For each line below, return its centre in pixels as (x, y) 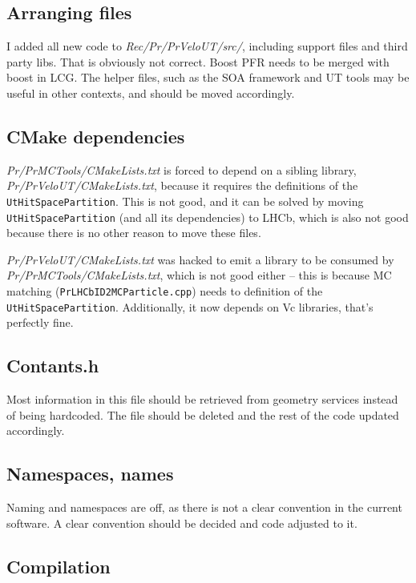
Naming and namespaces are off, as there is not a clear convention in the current (204, 507)
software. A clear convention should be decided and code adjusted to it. (182, 523)
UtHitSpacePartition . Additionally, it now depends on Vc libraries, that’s (190, 306)
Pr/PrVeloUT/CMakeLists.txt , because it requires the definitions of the (182, 185)
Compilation (59, 566)
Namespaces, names (90, 474)
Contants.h (53, 366)
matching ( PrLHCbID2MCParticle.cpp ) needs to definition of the (165, 291)
